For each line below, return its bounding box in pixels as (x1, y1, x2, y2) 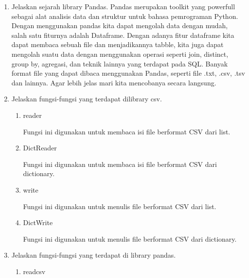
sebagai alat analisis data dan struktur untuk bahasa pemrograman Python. (11, 11, 238, 21)
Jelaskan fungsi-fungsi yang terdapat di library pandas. (11, 250, 176, 260)
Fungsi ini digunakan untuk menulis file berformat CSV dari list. (23, 201, 216, 211)
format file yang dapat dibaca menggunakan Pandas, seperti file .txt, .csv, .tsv (11, 68, 245, 78)
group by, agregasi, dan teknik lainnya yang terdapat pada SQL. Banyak (11, 58, 228, 68)
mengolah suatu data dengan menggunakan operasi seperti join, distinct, (11, 49, 229, 59)
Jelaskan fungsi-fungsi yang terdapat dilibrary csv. (11, 94, 162, 104)
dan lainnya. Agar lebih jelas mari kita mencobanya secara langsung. (11, 77, 216, 87)
